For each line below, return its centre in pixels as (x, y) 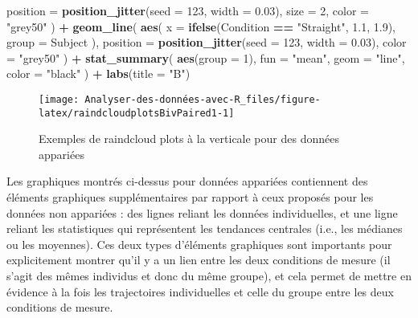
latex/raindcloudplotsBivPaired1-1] (137, 113)
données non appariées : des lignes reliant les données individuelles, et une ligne (202, 212)
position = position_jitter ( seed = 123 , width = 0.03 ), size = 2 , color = (188, 10)
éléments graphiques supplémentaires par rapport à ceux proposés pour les (190, 197)
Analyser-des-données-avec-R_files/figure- (203, 99)
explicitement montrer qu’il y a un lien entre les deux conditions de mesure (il (199, 260)
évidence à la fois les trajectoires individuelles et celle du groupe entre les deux (200, 291)
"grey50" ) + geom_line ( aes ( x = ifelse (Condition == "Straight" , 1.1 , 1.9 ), (201, 26)
